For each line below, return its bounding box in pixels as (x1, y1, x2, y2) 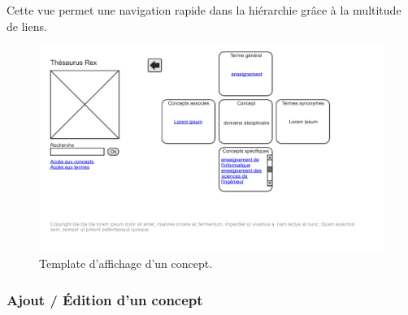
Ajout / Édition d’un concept (7, 289, 203, 309)
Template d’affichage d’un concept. (39, 255, 213, 272)
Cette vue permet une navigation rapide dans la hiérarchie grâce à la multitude (7, 2, 401, 18)
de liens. (7, 17, 47, 34)
